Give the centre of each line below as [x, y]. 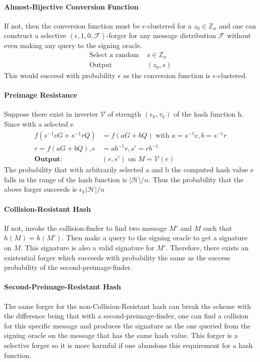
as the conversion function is [167, 75]
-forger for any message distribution [161, 35]
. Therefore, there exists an [207, 248]
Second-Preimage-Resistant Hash [62, 287]
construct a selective [35, 35]
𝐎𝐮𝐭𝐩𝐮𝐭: [48, 159]
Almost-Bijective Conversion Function [71, 6]
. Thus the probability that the [196, 179]
